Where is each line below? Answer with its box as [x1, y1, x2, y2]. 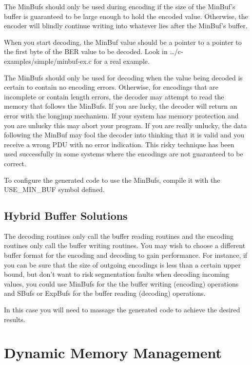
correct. [4, 158, 26, 168]
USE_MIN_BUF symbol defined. [4, 184, 105, 194]
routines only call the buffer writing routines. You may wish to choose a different [4, 240, 246, 250]
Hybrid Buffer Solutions [4, 208, 128, 223]
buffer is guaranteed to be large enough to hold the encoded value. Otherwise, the [4, 11, 248, 21]
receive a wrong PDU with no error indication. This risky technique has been [4, 139, 234, 149]
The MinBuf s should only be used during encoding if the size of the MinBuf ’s [4, 1, 235, 11]
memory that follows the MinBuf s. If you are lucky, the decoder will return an [4, 101, 237, 111]
